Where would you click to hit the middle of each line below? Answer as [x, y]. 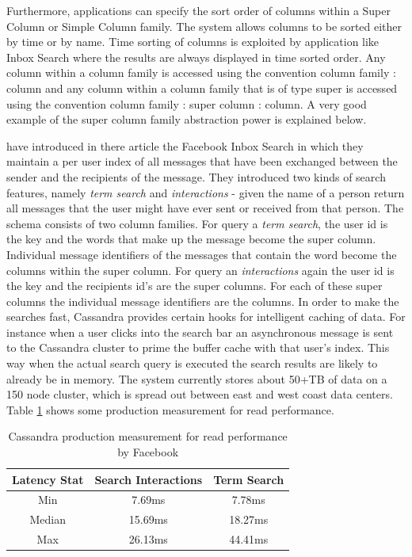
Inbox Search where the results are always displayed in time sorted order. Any [196, 57]
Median [48, 519]
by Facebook [148, 452]
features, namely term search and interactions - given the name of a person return [206, 192]
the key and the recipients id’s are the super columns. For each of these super [195, 286]
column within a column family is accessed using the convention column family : [201, 72]
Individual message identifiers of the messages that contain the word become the [202, 254]
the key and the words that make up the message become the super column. [191, 239]
